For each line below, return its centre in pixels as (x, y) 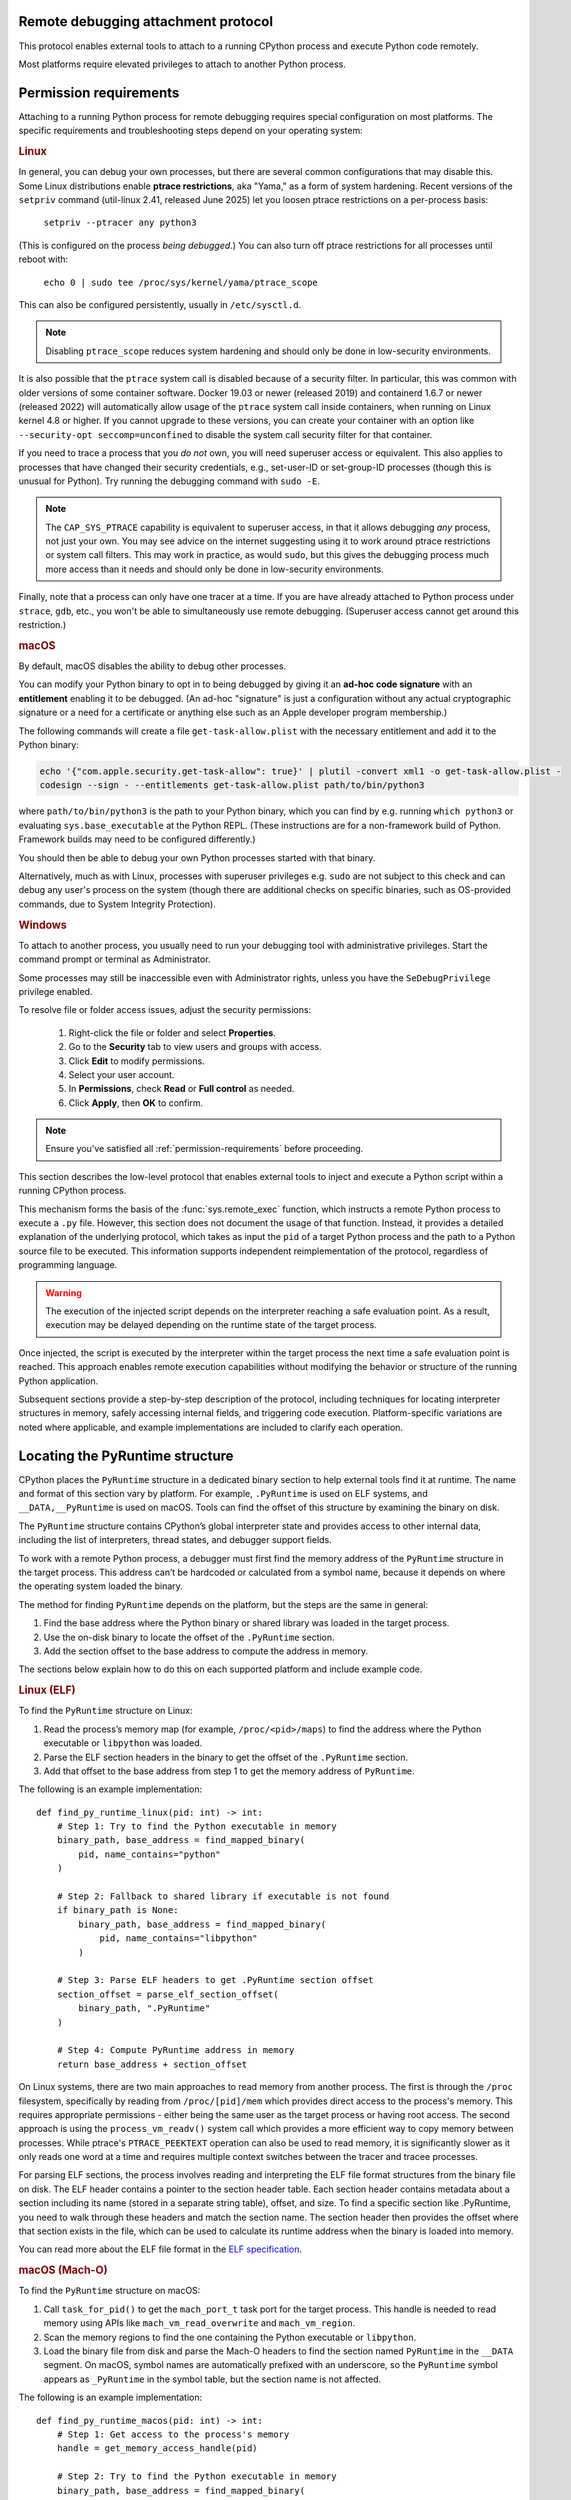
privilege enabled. (55, 991)
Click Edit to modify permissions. (136, 1061)
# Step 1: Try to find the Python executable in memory (196, 1826)
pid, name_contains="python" (150, 1854)
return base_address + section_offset (152, 2064)
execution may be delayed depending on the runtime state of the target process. (211, 1325)
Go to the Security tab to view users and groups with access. (195, 1047)
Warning (63, 1292)
